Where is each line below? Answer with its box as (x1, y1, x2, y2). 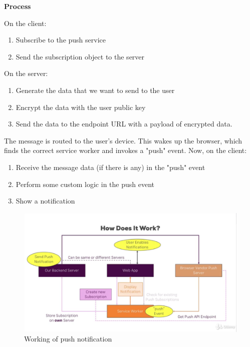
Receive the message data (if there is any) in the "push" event (16, 161, 205, 172)
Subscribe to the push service (16, 34, 106, 45)
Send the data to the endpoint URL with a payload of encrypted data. (16, 118, 232, 129)
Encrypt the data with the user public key (16, 101, 146, 112)
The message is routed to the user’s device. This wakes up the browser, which (4, 135, 242, 145)
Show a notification (16, 195, 75, 206)
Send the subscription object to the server (16, 51, 145, 61)
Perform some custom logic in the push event (16, 178, 154, 189)
